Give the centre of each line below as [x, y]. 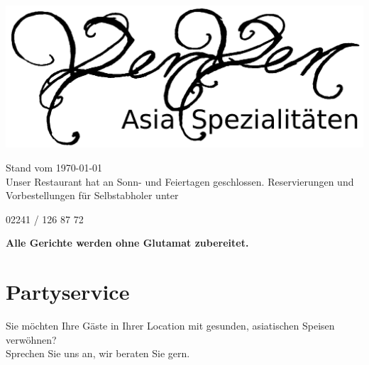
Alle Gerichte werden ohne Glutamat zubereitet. [127, 243]
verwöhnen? [31, 339]
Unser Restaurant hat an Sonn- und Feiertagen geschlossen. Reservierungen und [180, 181]
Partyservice [68, 292]
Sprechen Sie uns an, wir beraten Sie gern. [98, 353]
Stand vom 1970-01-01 [54, 167]
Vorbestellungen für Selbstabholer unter [92, 195]
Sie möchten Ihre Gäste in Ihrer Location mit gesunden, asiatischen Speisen [170, 325]
